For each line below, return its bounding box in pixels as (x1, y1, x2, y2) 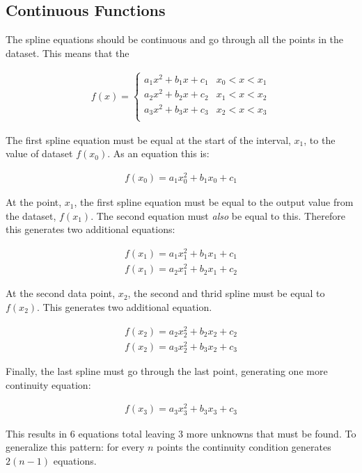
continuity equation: (6, 377, 91, 392)
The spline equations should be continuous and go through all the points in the (6, 32, 344, 47)
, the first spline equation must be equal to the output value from (74, 195, 354, 209)
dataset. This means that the (6, 45, 129, 60)
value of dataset (6, 146, 73, 161)
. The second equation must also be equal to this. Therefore (90, 208, 345, 223)
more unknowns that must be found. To (186, 426, 356, 440)
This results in (6, 426, 68, 440)
